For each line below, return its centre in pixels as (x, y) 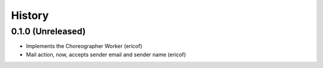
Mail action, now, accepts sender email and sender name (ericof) (106, 54)
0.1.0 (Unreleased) (48, 31)
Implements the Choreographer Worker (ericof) (84, 46)
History (30, 15)
